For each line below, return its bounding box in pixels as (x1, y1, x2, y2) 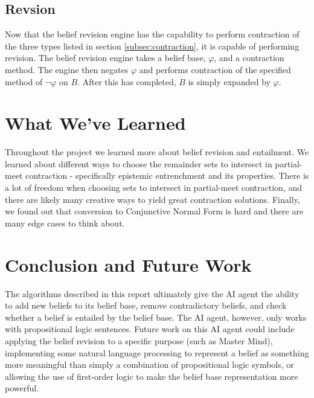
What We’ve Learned (5, 111, 186, 135)
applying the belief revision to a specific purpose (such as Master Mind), (5, 334, 273, 347)
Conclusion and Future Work (5, 252, 252, 277)
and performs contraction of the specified (139, 63, 291, 75)
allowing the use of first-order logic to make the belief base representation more (5, 370, 298, 382)
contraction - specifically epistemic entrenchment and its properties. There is (25, 169, 309, 182)
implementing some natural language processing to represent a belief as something (5, 346, 309, 359)
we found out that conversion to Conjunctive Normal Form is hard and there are (5, 205, 304, 217)
